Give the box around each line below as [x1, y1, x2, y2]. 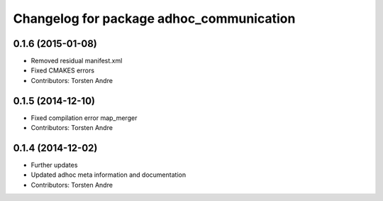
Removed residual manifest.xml [30, 57, 123, 65]
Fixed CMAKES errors [30, 66, 95, 75]
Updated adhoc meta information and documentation [30, 170, 187, 179]
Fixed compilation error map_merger [30, 114, 138, 122]
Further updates [30, 161, 78, 170]
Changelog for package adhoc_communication [13, 11, 296, 26]
